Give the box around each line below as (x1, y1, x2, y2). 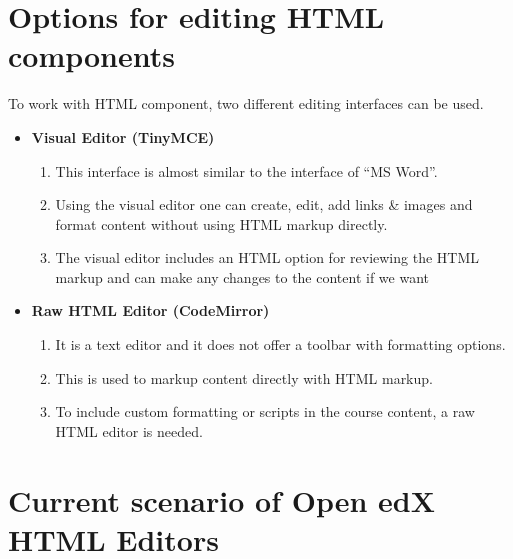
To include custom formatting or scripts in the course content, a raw (55, 401, 475, 422)
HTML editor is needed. (55, 420, 203, 441)
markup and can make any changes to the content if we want (55, 266, 430, 287)
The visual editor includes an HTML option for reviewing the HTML (55, 247, 479, 268)
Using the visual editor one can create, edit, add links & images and (55, 194, 473, 215)
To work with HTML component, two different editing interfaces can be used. (8, 93, 484, 114)
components (8, 35, 175, 76)
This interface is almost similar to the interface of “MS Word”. (55, 160, 438, 181)
